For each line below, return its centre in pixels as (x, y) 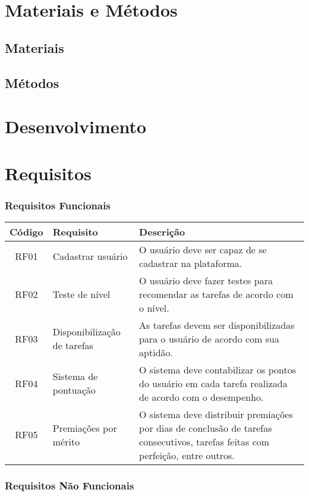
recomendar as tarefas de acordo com (216, 294)
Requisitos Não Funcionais (70, 485)
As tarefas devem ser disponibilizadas (217, 325)
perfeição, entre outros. (187, 455)
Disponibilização (86, 332)
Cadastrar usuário (90, 256)
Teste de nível (81, 294)
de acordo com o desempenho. (201, 397)
